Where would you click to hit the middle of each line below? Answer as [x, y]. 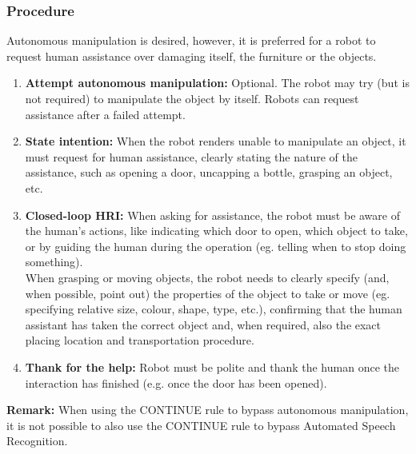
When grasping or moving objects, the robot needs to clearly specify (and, [207, 277]
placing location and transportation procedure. [140, 340]
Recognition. [37, 441]
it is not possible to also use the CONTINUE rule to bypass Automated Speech [201, 425]
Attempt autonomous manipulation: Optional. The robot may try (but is [217, 83]
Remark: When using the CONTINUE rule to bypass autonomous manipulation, [208, 410]
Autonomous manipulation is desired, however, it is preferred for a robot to [191, 40]
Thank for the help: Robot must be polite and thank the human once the [212, 366]
